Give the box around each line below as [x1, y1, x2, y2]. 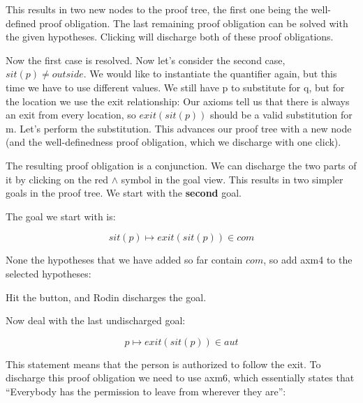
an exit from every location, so [6, 107, 136, 122]
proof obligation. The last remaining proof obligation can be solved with [39, 15, 348, 30]
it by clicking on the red [6, 172, 109, 186]
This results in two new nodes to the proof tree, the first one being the [6, 2, 308, 16]
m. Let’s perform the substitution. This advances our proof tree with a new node [6, 121, 352, 135]
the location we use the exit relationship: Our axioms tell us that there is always [6, 93, 350, 108]
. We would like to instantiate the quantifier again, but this [83, 66, 337, 81]
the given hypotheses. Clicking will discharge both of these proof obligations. [6, 29, 334, 44]
